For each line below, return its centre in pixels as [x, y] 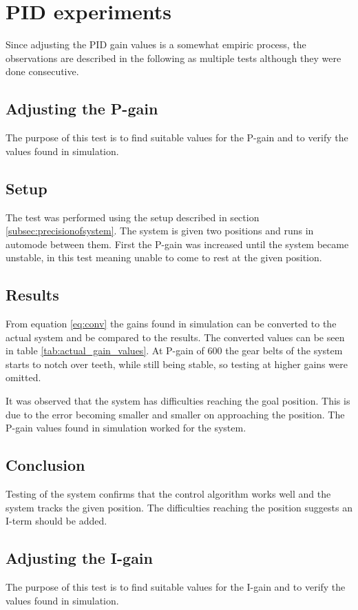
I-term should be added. [56, 521]
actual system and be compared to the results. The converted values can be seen [175, 337]
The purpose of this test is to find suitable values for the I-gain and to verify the [176, 587]
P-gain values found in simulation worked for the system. [126, 428]
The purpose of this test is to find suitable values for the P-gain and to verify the [177, 138]
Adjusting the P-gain [82, 109]
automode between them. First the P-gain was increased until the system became [177, 244]
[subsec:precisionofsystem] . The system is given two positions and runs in [160, 231]
